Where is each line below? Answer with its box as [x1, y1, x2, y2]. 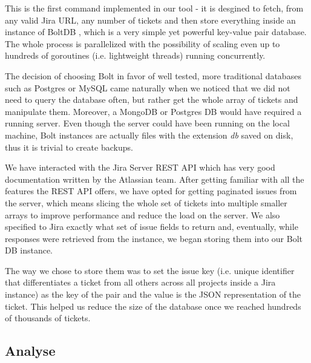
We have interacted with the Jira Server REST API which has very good [5, 161, 275, 174]
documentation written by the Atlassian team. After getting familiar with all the [5, 172, 304, 185]
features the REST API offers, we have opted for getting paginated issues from [5, 185, 297, 197]
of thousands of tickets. [5, 312, 91, 324]
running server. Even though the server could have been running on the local [5, 117, 290, 129]
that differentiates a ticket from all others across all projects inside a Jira [5, 276, 276, 289]
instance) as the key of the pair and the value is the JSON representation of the [5, 288, 301, 301]
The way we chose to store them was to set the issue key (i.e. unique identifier [5, 264, 295, 276]
